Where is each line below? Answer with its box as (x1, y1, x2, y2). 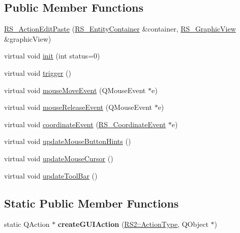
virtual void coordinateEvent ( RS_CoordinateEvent (4, 119, 166, 129)
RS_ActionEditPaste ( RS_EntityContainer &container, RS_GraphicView (4, 23, 236, 34)
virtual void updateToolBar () (4, 170, 98, 181)
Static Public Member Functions (4, 195, 179, 211)
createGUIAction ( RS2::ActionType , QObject (57, 219, 208, 229)
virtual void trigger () (4, 67, 71, 78)
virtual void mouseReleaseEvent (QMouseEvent (4, 102, 152, 112)
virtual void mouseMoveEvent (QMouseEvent (4, 84, 146, 95)
